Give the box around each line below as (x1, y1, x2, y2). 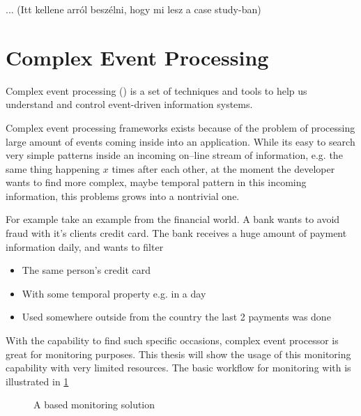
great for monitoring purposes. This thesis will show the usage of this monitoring (6, 346, 351, 361)
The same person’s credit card (22, 263, 151, 277)
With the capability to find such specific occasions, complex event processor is (6, 333, 339, 348)
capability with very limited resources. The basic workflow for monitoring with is (6, 360, 351, 375)
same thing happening (6, 161, 100, 176)
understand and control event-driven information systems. (6, 97, 253, 111)
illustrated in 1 (6, 373, 69, 388)
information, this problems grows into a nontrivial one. (6, 188, 240, 203)
